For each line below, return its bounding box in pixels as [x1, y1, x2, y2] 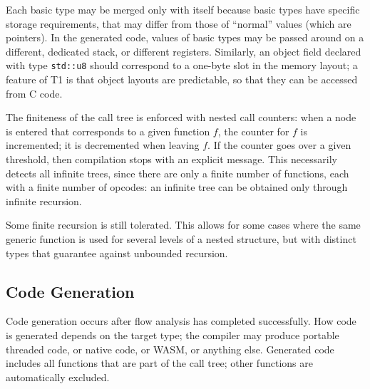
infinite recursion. [6, 193, 82, 208]
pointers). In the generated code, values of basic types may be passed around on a [6, 30, 364, 45]
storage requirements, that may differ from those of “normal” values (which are [6, 16, 351, 31]
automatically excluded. [6, 369, 110, 384]
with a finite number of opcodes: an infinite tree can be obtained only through [6, 180, 348, 194]
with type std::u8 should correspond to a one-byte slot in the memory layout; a [6, 58, 358, 73]
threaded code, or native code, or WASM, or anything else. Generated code [6, 341, 334, 356]
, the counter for [217, 123, 289, 138]
